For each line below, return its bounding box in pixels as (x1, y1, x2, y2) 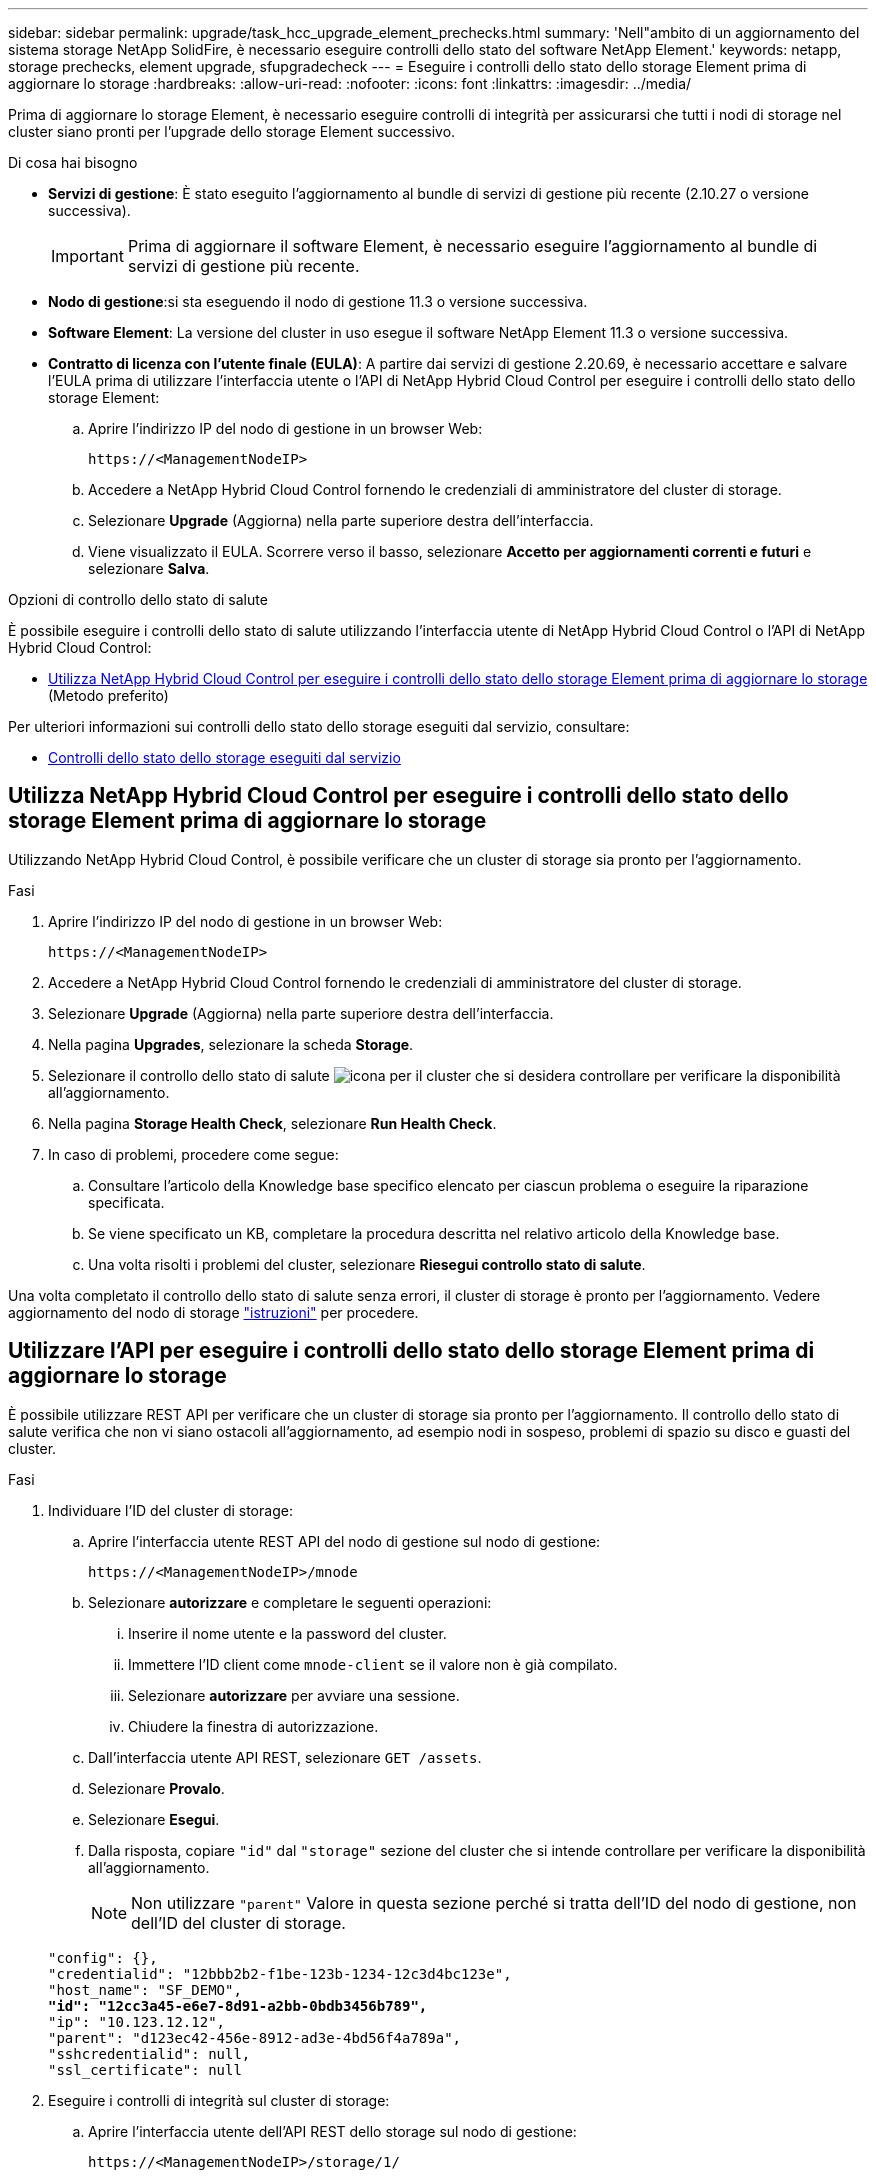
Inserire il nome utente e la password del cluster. (128, 1624, 447, 1642)
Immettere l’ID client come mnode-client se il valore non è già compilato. (128, 1655, 618, 1673)
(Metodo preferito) (48, 687, 169, 704)
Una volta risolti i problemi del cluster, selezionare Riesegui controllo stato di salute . (88, 1255, 646, 1273)
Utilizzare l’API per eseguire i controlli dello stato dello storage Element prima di (8, 1338, 815, 1364)
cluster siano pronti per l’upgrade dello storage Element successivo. (8, 123, 456, 140)
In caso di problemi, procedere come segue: (48, 1145, 339, 1163)
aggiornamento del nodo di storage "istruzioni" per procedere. (8, 1303, 419, 1321)
